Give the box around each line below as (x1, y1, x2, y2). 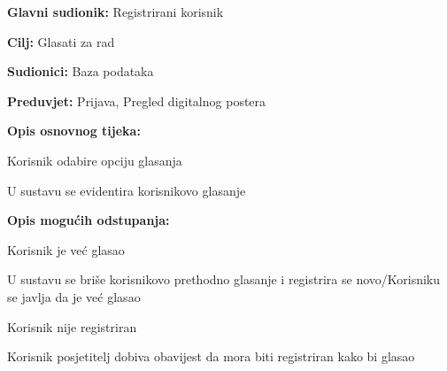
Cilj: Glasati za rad (7, 32, 115, 50)
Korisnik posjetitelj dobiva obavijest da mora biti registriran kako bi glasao (7, 347, 415, 366)
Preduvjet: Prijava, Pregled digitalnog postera (7, 91, 266, 110)
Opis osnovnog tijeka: (7, 121, 141, 140)
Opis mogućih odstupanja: (7, 211, 170, 229)
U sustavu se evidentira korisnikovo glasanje (7, 181, 246, 199)
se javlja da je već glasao (7, 287, 141, 305)
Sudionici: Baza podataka (7, 62, 154, 81)
